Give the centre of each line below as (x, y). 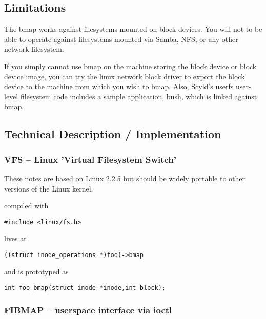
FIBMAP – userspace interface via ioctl (88, 310)
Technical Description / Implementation (113, 134)
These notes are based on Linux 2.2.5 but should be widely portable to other (125, 178)
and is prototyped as (36, 271)
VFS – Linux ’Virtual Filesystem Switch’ (90, 159)
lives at (15, 238)
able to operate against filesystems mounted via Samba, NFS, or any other (121, 39)
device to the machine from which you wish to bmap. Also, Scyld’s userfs (119, 86)
